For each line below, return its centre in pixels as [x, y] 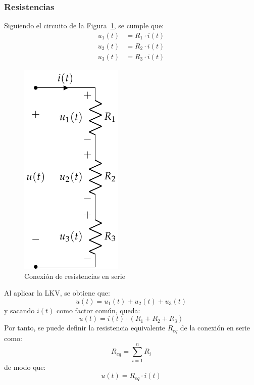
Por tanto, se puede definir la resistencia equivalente [85, 328]
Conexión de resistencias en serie [75, 276]
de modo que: [25, 367]
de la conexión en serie [215, 328]
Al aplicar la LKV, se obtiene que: [57, 293]
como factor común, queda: [98, 310]
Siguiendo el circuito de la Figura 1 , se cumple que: [84, 26]
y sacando [19, 310]
